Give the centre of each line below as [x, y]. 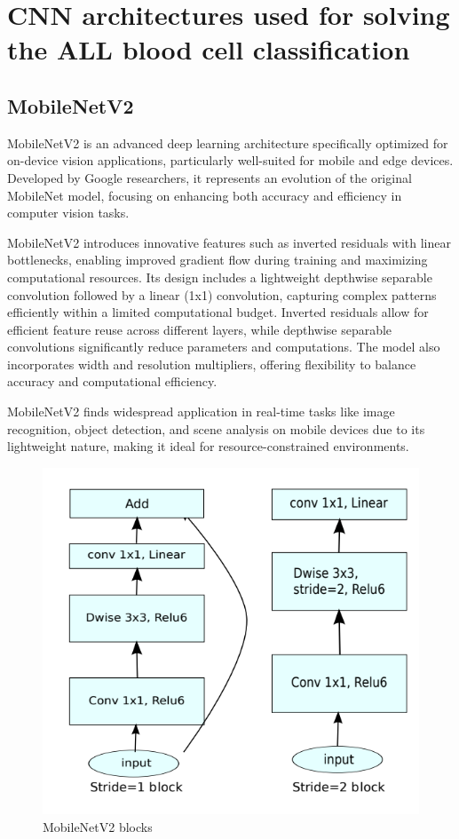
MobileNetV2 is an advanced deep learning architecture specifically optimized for [228, 142]
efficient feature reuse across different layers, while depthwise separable [200, 329]
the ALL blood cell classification [209, 49]
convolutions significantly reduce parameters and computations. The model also [224, 347]
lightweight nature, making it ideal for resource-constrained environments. [208, 446]
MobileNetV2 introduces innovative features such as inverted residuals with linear [229, 242]
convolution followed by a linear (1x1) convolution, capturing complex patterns [222, 294]
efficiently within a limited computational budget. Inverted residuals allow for [218, 312]
